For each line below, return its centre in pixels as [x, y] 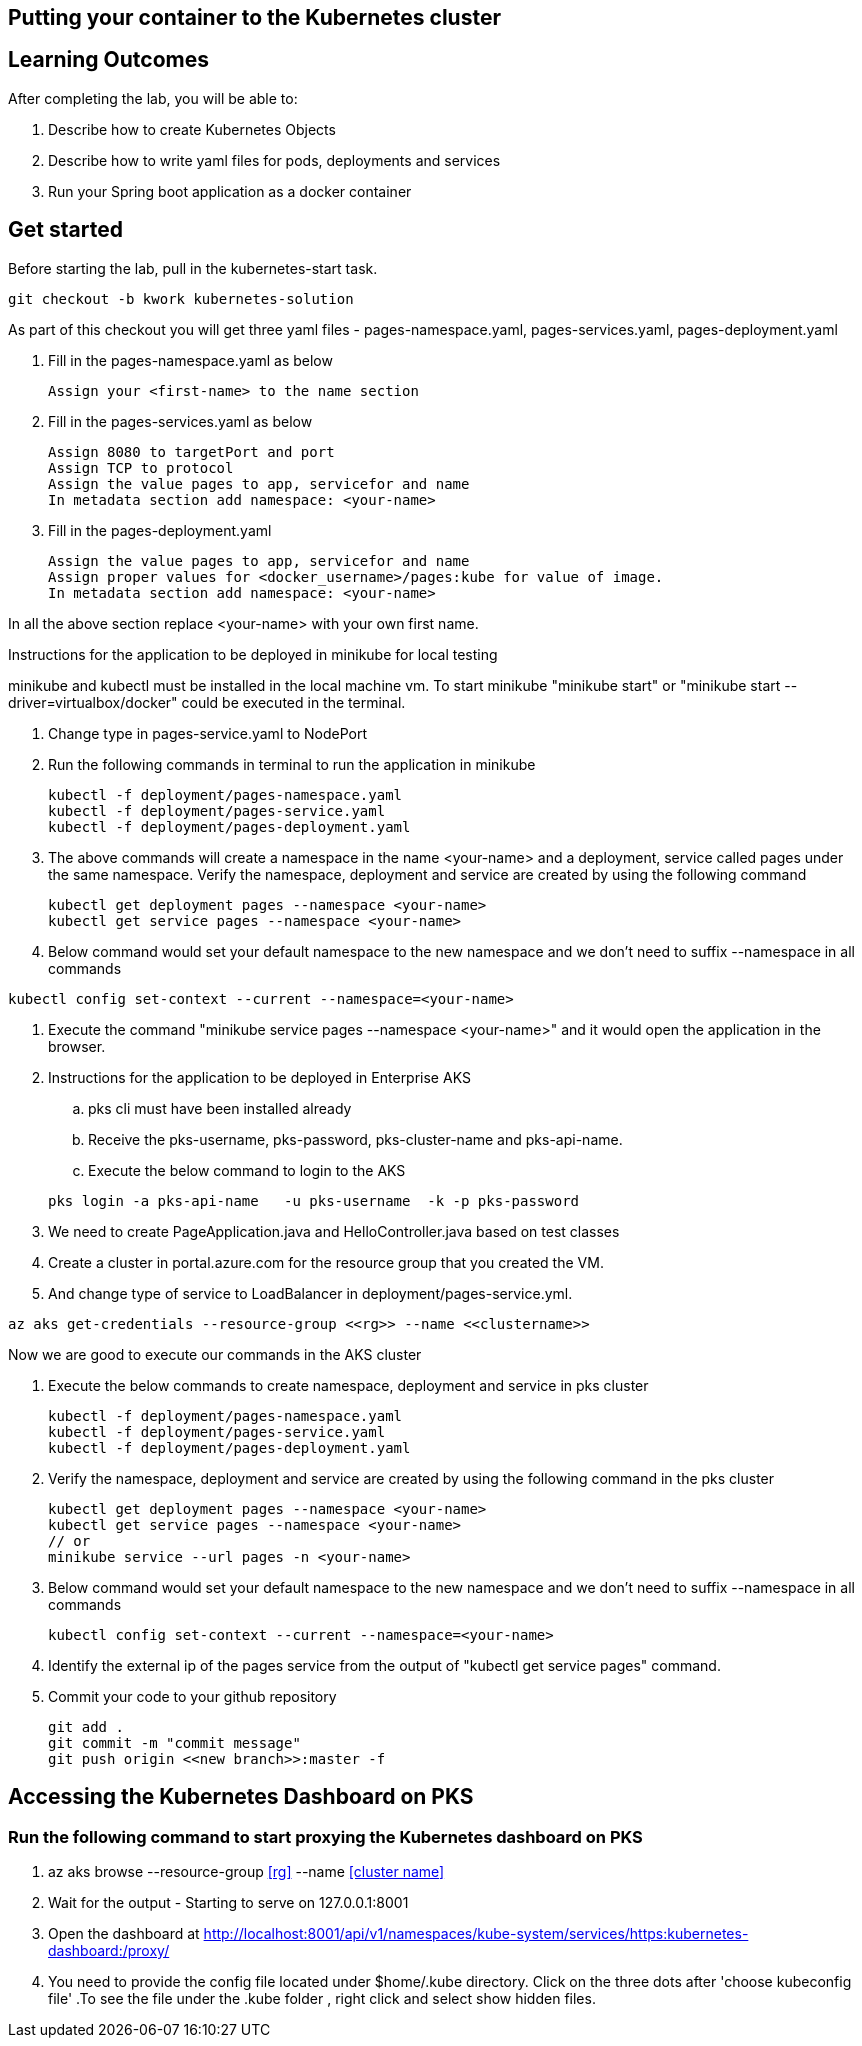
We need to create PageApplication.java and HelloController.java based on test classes [334, 1231]
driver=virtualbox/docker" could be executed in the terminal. [207, 702]
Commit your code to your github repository [192, 1696]
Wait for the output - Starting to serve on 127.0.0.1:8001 [228, 1902]
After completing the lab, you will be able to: [153, 98]
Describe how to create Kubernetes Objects [192, 129]
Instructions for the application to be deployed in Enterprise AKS [259, 1077]
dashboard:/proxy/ [109, 1950]
